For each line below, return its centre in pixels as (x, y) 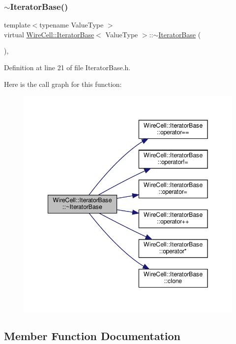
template (17, 25)
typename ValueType (72, 25)
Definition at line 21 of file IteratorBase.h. (67, 67)
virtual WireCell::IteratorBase (49, 34)
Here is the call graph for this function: (63, 84)
